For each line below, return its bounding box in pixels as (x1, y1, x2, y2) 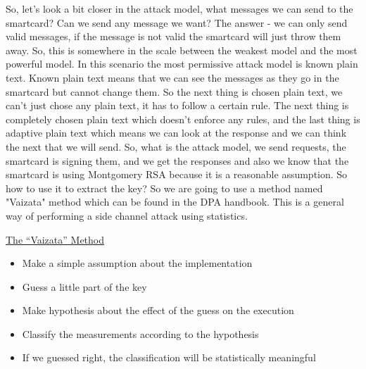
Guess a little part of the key (22, 279, 147, 294)
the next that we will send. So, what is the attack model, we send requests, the (6, 139, 346, 154)
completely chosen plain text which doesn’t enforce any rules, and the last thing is (6, 111, 360, 126)
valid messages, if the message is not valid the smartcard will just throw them (6, 29, 341, 44)
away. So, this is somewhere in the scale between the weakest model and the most (6, 42, 358, 57)
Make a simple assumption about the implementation (22, 256, 253, 270)
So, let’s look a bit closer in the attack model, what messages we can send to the (6, 1, 353, 15)
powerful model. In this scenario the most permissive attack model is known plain (6, 56, 358, 71)
